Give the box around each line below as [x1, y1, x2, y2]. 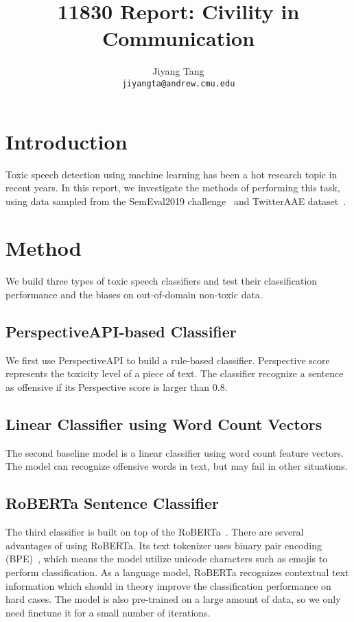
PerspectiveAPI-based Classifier [5, 320, 237, 342]
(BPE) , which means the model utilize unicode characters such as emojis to [5, 551, 328, 566]
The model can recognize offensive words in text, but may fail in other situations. [5, 459, 348, 473]
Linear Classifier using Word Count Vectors [5, 413, 322, 434]
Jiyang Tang [152, 64, 204, 78]
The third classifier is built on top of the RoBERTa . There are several [5, 525, 304, 539]
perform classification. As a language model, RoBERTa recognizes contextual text [5, 564, 349, 579]
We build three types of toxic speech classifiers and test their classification [5, 274, 318, 288]
